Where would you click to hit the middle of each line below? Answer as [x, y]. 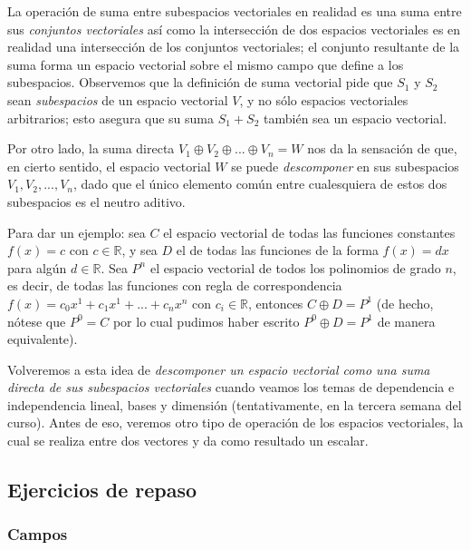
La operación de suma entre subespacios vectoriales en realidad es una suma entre [235, 11]
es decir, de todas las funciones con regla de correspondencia [175, 285]
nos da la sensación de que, [382, 148]
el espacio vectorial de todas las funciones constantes [309, 232]
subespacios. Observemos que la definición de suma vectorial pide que [200, 82]
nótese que [37, 321]
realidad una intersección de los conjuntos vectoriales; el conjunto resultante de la [234, 47]
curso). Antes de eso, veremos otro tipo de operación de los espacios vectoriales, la [235, 422]
